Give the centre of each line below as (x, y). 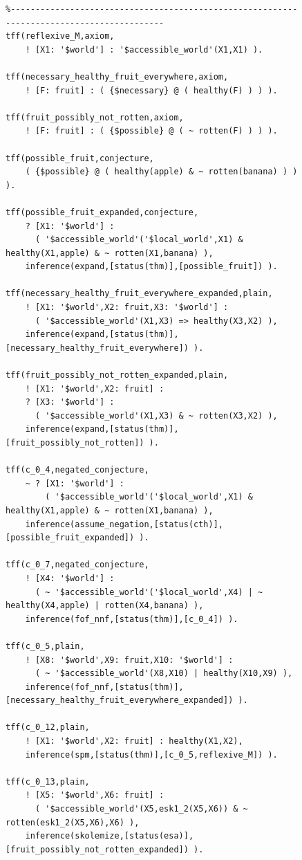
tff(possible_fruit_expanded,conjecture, (102, 212)
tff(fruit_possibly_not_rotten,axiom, (95, 117)
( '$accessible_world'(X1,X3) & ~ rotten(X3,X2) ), (156, 415)
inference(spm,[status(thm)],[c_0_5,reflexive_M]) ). (151, 754)
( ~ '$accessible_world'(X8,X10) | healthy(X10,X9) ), (164, 674)
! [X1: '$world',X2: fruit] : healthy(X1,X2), (134, 741)
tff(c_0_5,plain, (45, 646)
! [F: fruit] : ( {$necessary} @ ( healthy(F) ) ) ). (151, 90)
